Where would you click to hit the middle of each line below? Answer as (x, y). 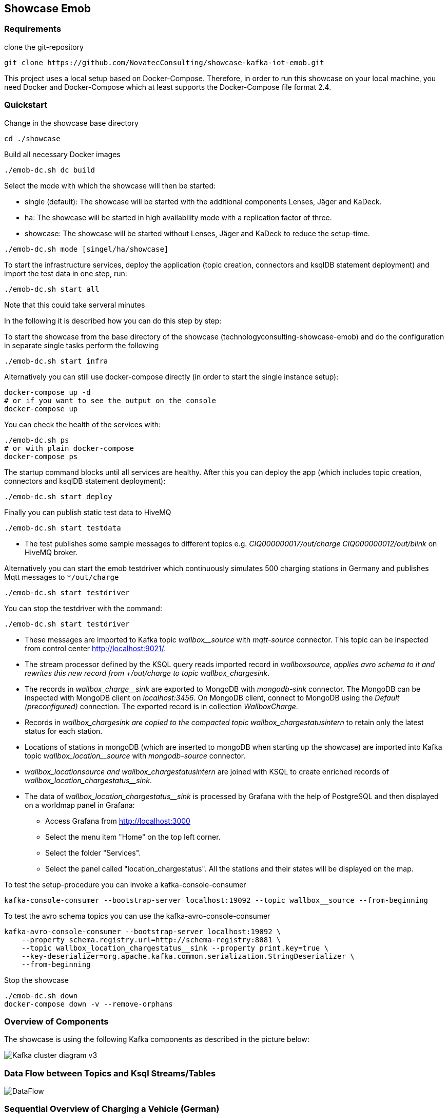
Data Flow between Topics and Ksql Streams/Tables (110, 1073)
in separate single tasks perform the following (82, 345)
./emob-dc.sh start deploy (58, 496)
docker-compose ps (41, 456)
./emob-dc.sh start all (52, 289)
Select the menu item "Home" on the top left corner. (133, 837)
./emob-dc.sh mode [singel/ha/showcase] (86, 249)
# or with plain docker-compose (69, 448)
